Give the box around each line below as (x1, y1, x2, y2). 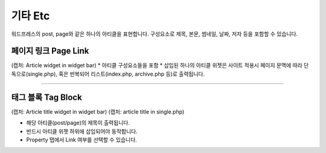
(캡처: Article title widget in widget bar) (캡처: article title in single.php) (11, 108, 185, 115)
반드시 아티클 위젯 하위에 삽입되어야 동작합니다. (26, 128, 138, 135)
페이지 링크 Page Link (11, 46, 89, 56)
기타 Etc (11, 9, 50, 22)
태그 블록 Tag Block (11, 92, 83, 102)
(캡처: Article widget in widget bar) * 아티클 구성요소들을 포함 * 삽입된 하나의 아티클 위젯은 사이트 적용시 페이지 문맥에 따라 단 (11, 62, 309, 69)
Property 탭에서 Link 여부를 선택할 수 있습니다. (26, 136, 137, 143)
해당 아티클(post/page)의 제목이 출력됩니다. (26, 119, 130, 126)
